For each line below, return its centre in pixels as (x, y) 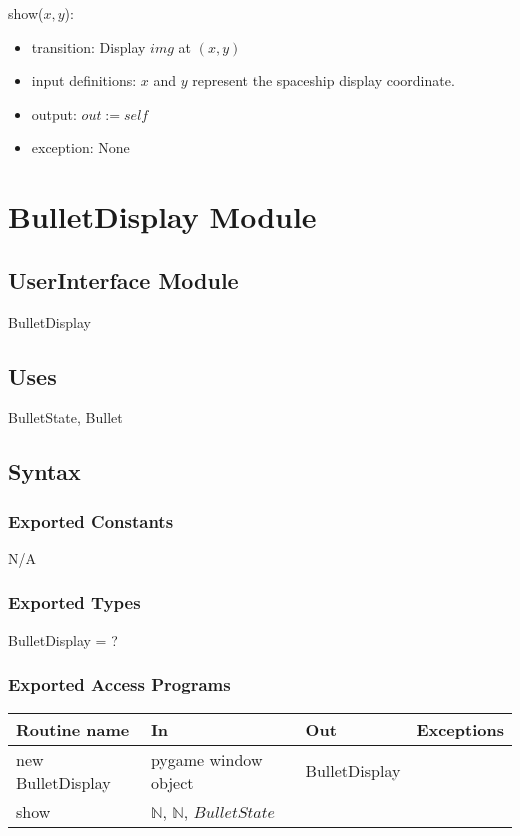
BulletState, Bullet (65, 417)
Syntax (44, 471)
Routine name (73, 729)
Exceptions (460, 729)
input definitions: (84, 80)
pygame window (206, 759)
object (172, 782)
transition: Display (88, 46)
